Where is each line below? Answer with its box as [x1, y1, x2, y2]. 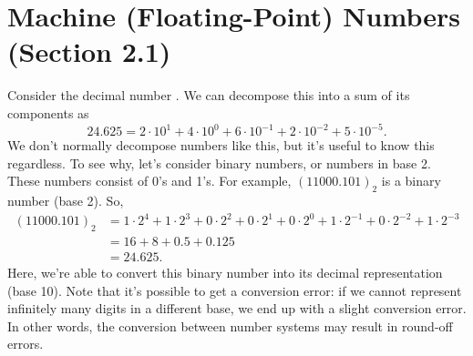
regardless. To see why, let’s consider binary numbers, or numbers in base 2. [7, 153, 431, 172]
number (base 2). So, [7, 190, 124, 209]
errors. [7, 334, 44, 353]
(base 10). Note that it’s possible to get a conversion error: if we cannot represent [7, 280, 462, 300]
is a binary [381, 171, 441, 190]
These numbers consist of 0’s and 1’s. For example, [7, 171, 292, 190]
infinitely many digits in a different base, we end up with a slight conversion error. [7, 299, 467, 318]
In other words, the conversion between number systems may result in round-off [7, 316, 453, 335]
